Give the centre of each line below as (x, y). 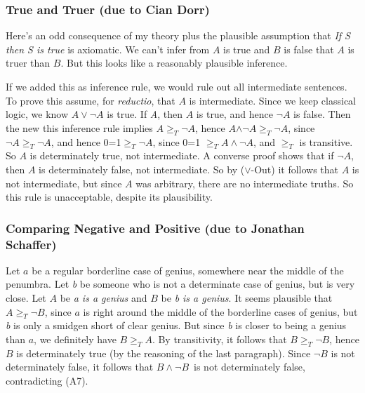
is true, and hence (234, 114)
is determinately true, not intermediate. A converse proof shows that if (182, 155)
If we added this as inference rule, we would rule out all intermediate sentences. (177, 86)
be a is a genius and (104, 298)
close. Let (26, 298)
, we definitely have (75, 339)
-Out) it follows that (295, 169)
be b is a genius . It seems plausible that (247, 298)
